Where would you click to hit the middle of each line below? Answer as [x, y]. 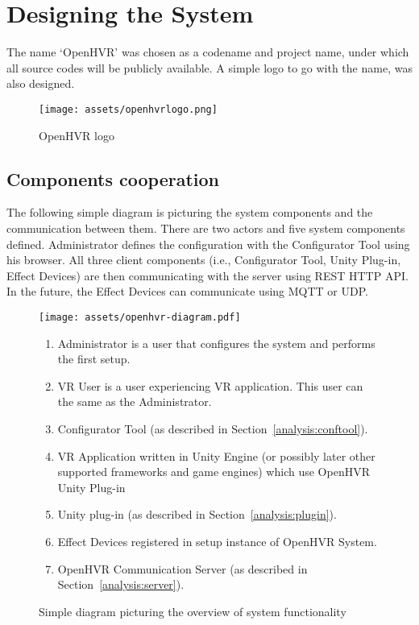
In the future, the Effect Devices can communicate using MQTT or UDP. [187, 291]
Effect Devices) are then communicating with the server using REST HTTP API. [207, 275]
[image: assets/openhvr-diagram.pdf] [140, 317]
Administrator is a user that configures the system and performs [216, 343]
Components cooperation [113, 178]
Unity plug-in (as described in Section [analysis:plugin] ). [197, 514]
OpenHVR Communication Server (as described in [183, 568]
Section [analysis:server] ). [121, 584]
